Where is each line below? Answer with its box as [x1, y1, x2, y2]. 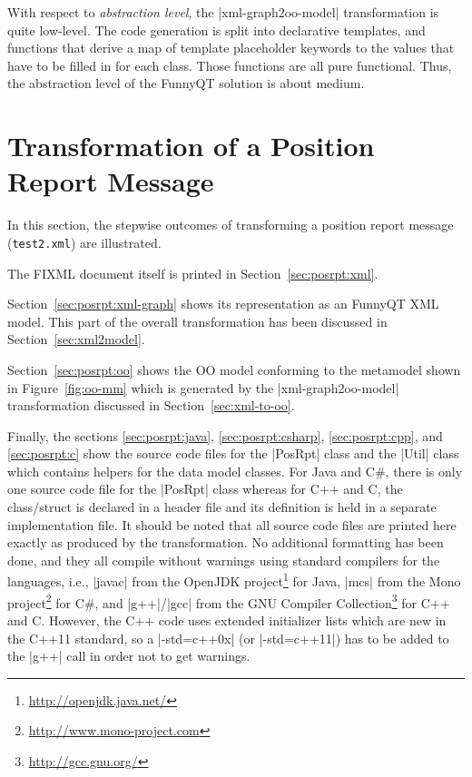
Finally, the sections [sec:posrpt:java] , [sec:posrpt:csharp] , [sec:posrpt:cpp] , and [7, 426, 443, 445]
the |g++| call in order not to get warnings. [7, 646, 251, 665]
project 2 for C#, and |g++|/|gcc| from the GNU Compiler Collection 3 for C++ [7, 590, 450, 612]
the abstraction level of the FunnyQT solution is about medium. [7, 74, 365, 93]
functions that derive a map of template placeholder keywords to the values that [7, 38, 455, 57]
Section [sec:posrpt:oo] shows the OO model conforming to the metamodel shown [7, 359, 461, 379]
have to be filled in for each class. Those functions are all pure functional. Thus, [7, 55, 452, 74]
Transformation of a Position [7, 127, 375, 164]
